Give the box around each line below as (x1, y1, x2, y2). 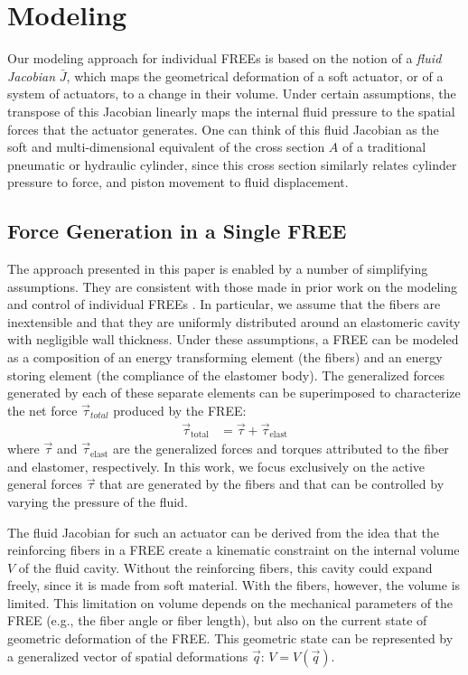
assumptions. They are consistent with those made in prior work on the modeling (7, 277, 457, 295)
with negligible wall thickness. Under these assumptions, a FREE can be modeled (7, 330, 459, 349)
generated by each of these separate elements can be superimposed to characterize (7, 383, 461, 402)
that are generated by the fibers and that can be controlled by (99, 474, 445, 493)
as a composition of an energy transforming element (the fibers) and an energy (7, 348, 443, 367)
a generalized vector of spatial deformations (7, 646, 248, 665)
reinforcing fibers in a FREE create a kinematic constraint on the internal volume (7, 540, 460, 559)
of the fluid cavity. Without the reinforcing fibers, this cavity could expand (18, 558, 433, 577)
